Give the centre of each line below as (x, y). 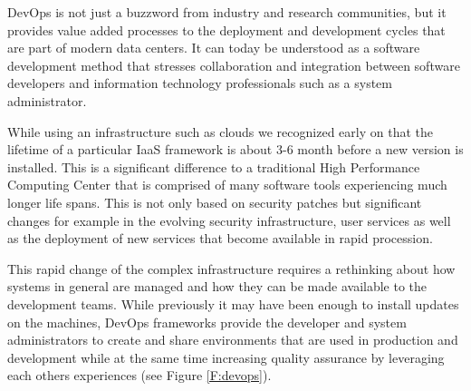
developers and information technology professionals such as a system (200, 83)
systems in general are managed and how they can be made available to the (217, 286)
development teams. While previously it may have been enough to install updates (233, 303)
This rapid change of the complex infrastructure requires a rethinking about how (231, 268)
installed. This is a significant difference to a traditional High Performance (214, 166)
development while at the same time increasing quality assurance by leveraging (226, 357)
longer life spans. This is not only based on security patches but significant (215, 202)
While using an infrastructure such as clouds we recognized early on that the (220, 131)
